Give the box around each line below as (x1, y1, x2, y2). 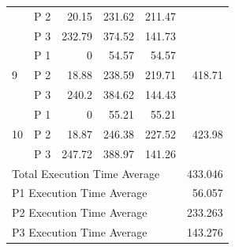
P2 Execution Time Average (12, 204, 147, 221)
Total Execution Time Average (12, 165, 160, 181)
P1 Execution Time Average (12, 184, 147, 201)
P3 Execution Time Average (12, 224, 147, 241)
